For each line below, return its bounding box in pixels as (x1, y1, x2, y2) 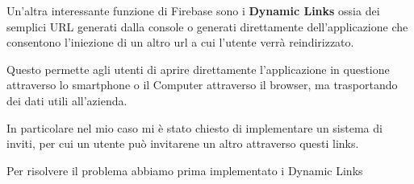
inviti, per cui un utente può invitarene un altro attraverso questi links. (6, 135, 359, 152)
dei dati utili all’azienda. (6, 92, 128, 108)
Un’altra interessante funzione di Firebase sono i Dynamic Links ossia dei (6, 2, 380, 18)
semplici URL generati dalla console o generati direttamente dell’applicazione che (6, 18, 408, 35)
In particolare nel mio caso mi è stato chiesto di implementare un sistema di (6, 119, 383, 136)
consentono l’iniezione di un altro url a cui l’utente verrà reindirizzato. (6, 34, 354, 51)
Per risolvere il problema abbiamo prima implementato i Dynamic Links (6, 162, 363, 178)
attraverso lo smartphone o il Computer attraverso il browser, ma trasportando (6, 76, 398, 93)
